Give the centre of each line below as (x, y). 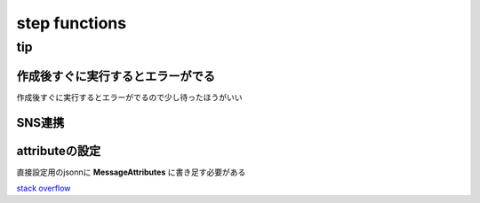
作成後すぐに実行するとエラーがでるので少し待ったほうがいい (129, 97)
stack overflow (44, 188)
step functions (72, 23)
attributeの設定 (59, 151)
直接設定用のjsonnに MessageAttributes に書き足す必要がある (131, 172)
